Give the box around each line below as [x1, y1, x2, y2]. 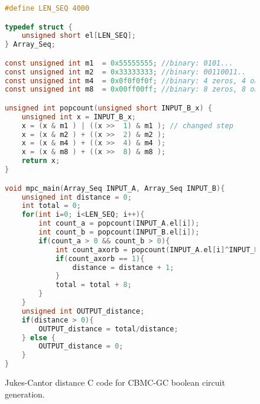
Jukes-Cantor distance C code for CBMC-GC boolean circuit [5, 376, 225, 388]
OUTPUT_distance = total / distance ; [38, 324, 178, 333]
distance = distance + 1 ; [72, 263, 174, 272]
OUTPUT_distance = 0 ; [38, 342, 123, 351]
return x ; [21, 157, 60, 165]
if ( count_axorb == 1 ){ [55, 254, 145, 263]
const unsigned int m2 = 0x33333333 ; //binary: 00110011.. [5, 67, 246, 76]
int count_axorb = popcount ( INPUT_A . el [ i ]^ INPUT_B [55, 245, 259, 254]
